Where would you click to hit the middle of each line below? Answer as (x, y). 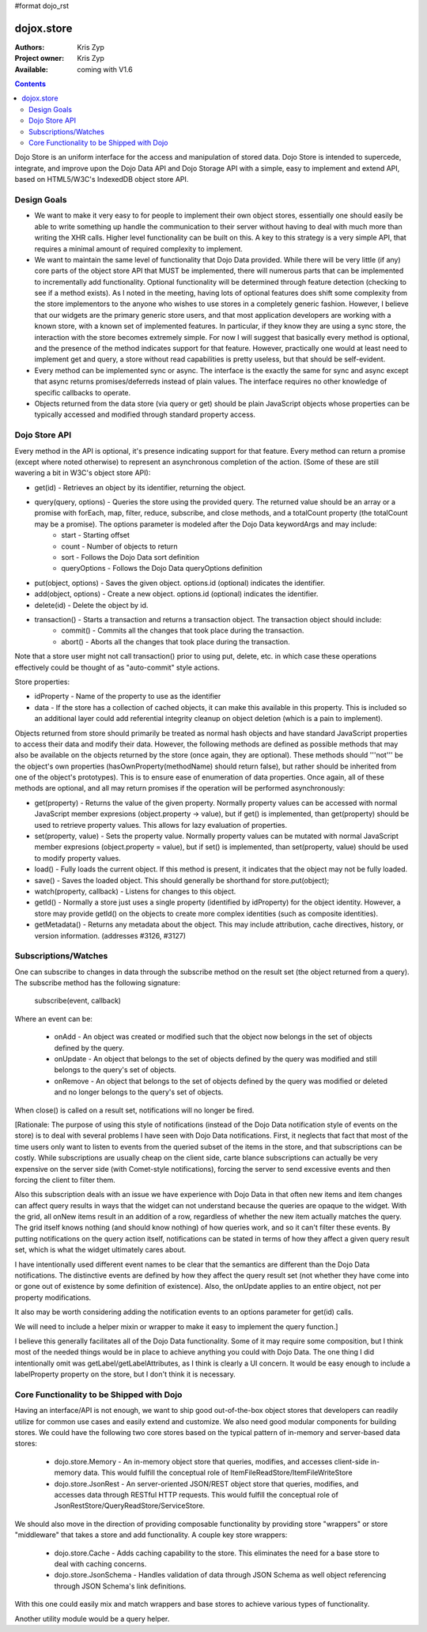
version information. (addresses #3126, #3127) (110, 935)
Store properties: (42, 682)
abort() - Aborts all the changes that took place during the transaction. (176, 641)
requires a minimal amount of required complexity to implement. (138, 248)
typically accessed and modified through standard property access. (145, 414)
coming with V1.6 (105, 69)
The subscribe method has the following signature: (98, 983)
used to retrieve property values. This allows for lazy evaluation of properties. (161, 825)
